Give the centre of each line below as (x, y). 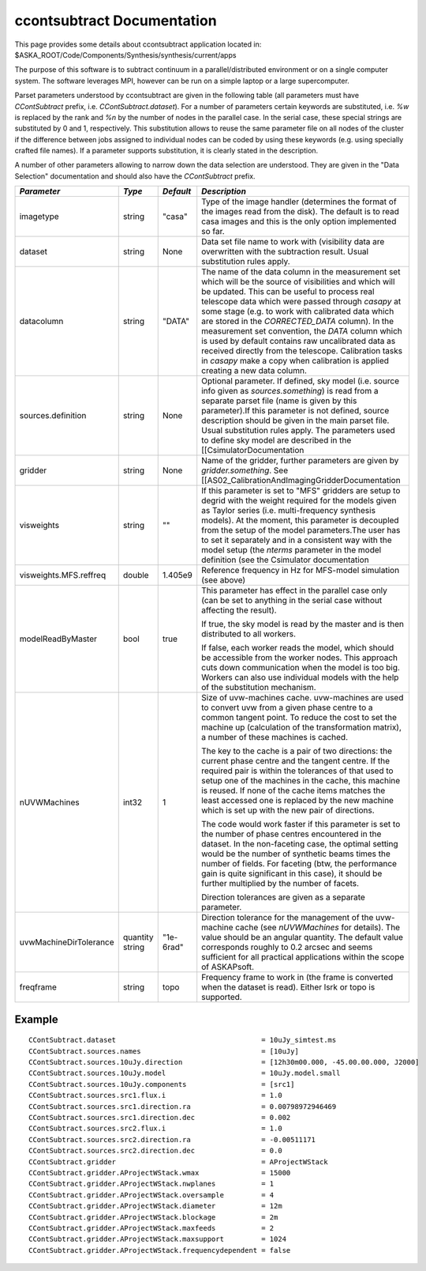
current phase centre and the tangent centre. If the (296, 761)
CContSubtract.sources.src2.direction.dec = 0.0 (156, 1151)
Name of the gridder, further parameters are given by (300, 461)
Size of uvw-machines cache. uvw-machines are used (303, 698)
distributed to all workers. (248, 634)
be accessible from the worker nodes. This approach (300, 658)
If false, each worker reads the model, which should (298, 648)
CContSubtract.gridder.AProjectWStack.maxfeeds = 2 (151, 1228)
